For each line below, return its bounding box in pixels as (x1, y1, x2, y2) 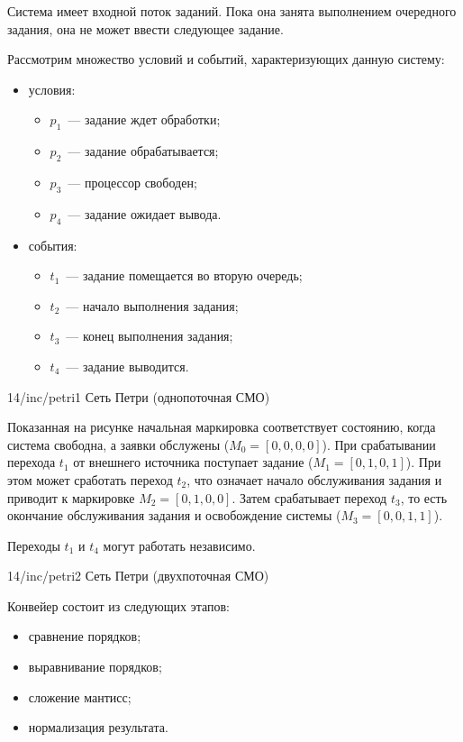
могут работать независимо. (103, 536, 256, 554)
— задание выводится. (66, 356, 189, 375)
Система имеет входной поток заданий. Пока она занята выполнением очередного (7, 2, 457, 20)
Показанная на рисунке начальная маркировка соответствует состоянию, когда (7, 417, 436, 436)
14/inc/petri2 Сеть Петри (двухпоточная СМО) (7, 566, 269, 585)
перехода (7, 453, 56, 472)
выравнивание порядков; (28, 657, 162, 676)
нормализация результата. (28, 718, 168, 737)
